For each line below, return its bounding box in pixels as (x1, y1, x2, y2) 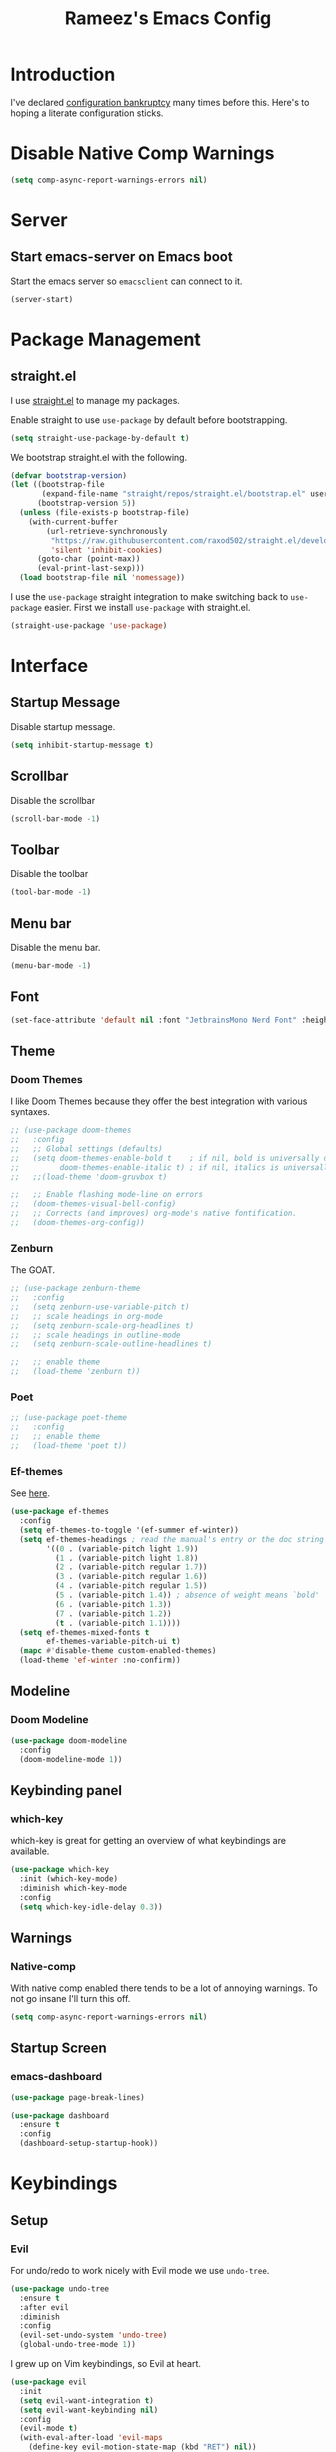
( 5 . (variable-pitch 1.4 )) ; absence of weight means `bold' (54, 1590, 320, 1601)
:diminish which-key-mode (19, 1883, 128, 1893)
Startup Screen (10, 2040, 107, 2057)
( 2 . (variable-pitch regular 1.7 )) (54, 1562, 208, 1572)
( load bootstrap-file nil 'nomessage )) (19, 573, 186, 583)
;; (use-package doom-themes (10, 1125, 132, 1136)
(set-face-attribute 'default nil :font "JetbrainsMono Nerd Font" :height (10, 1015, 333, 1025)
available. (10, 1845, 50, 1857)
